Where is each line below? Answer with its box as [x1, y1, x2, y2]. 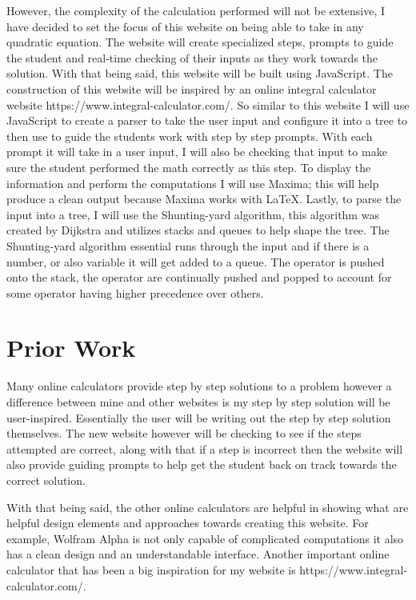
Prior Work [6, 331, 136, 364]
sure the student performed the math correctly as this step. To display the [6, 158, 371, 175]
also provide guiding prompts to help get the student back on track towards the [6, 456, 397, 473]
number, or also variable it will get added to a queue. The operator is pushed [6, 253, 385, 270]
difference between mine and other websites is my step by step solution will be [6, 394, 390, 410]
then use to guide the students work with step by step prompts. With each [6, 127, 373, 144]
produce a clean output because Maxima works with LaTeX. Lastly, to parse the [6, 190, 402, 207]
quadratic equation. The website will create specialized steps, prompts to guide [6, 34, 394, 50]
